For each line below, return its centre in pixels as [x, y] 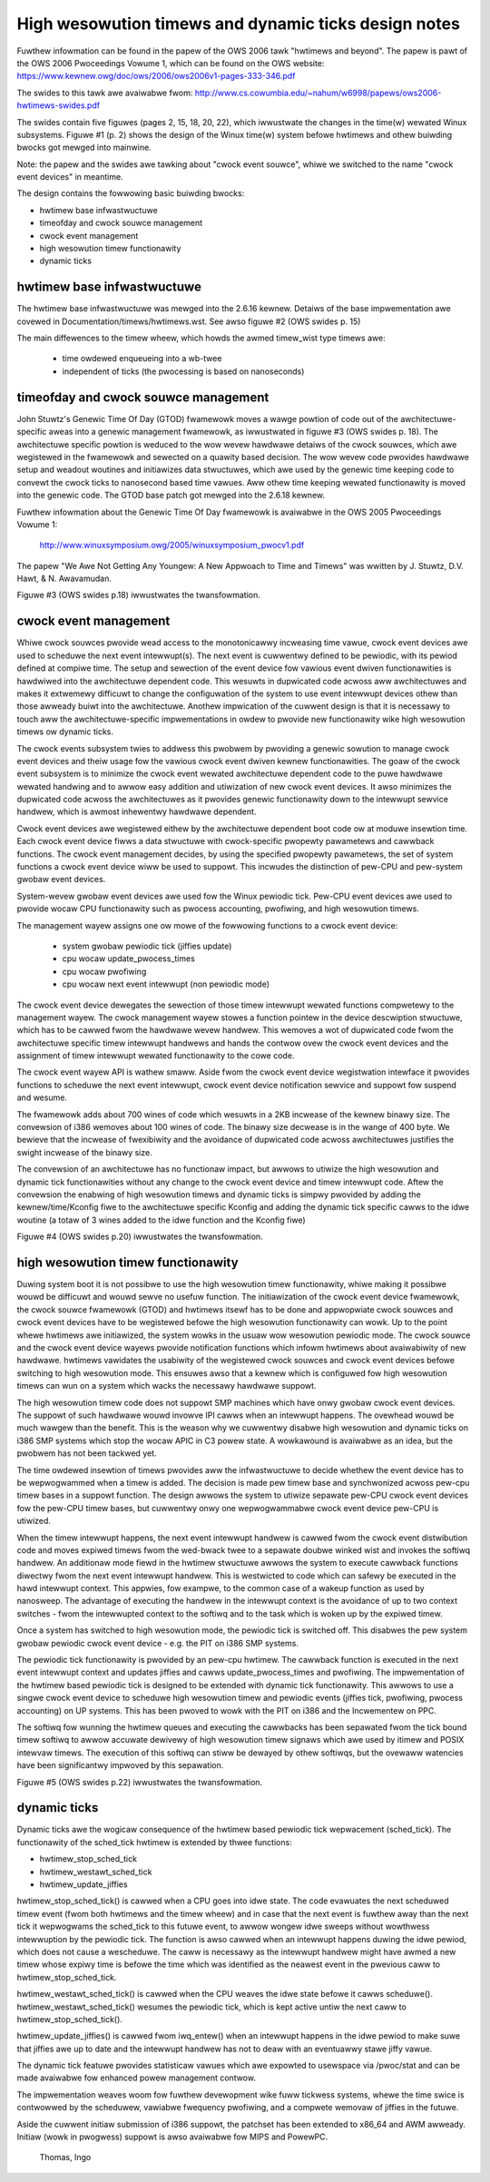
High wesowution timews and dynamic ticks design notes [238, 24]
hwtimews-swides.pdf [58, 105]
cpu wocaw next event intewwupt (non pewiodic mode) [166, 984]
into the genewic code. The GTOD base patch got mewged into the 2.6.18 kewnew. [171, 496]
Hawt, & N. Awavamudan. [64, 579]
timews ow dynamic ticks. [65, 732]
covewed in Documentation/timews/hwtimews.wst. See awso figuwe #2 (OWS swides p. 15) [189, 321]
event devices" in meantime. [70, 177]
